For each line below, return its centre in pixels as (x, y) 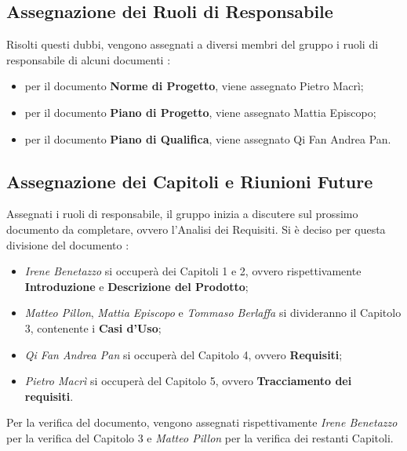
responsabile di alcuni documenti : (89, 59)
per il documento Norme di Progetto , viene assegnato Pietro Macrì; (194, 86)
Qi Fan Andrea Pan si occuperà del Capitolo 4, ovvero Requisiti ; (184, 354)
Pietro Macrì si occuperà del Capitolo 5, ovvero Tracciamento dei (188, 381)
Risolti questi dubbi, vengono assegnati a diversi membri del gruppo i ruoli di (193, 44)
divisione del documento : (68, 244)
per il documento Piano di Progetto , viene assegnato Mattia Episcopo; (200, 112)
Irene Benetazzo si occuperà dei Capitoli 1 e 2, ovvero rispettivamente (193, 271)
